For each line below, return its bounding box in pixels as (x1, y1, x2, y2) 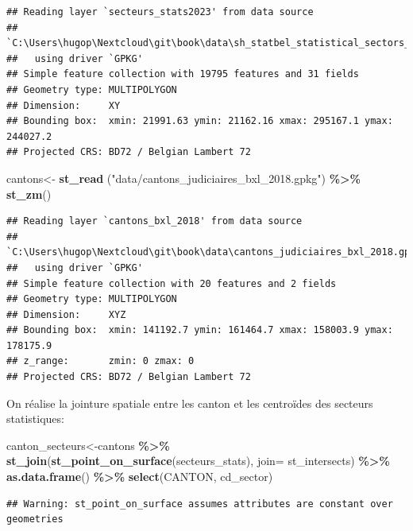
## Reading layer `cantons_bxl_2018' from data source (6, 215, 303, 227)
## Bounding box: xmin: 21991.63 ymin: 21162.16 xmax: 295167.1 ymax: (6, 115, 393, 127)
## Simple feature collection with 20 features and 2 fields (6, 277, 337, 289)
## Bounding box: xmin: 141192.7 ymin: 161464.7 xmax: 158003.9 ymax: (6, 324, 393, 336)
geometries (6, 514, 64, 525)
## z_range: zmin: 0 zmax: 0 (6, 355, 195, 367)
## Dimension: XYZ (6, 308, 126, 320)
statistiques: (6, 410, 64, 427)
